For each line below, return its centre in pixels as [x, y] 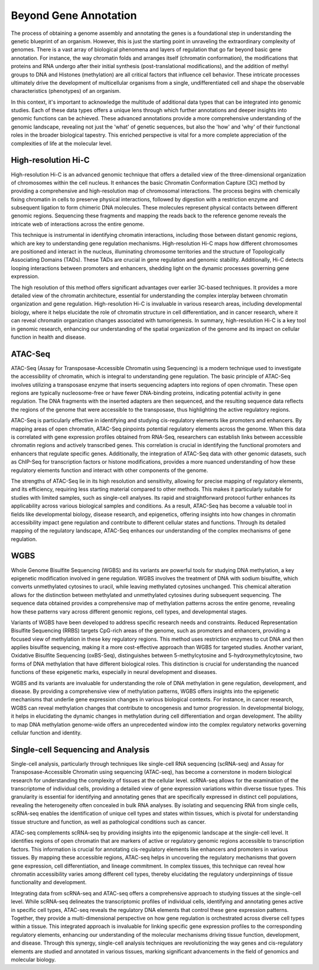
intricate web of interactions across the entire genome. [78, 224]
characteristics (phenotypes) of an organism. [66, 91]
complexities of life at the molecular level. [61, 143]
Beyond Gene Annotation [74, 15]
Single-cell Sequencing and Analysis [80, 749]
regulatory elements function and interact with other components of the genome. [110, 470]
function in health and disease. [48, 337]
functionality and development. [49, 882]
